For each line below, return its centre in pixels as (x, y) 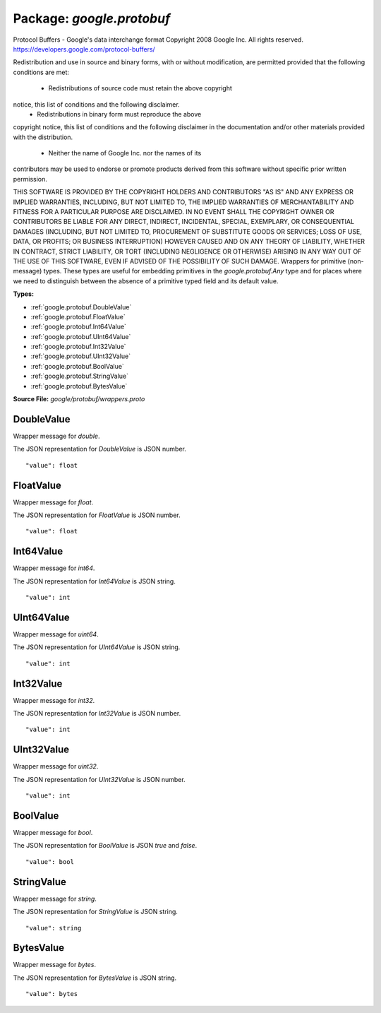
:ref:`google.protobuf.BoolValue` (78, 366)
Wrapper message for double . (56, 436)
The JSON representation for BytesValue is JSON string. (95, 978)
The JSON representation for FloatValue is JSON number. (97, 515)
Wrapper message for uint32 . (56, 766)
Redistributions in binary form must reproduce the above (119, 114)
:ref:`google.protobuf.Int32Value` (78, 347)
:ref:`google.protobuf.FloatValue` (78, 316)
